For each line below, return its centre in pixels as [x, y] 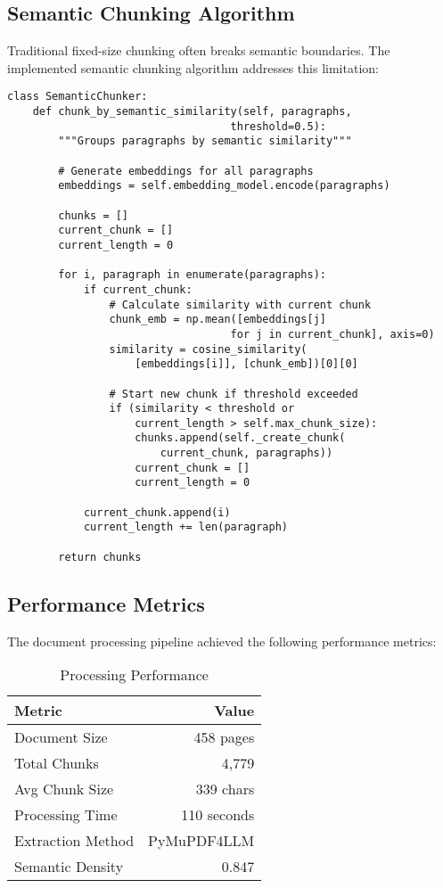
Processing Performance [134, 675]
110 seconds [218, 815]
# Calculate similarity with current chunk [240, 304]
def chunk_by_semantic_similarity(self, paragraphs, [192, 112]
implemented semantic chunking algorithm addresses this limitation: [193, 67]
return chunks [100, 557]
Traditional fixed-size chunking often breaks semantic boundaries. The [199, 50]
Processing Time [66, 815]
